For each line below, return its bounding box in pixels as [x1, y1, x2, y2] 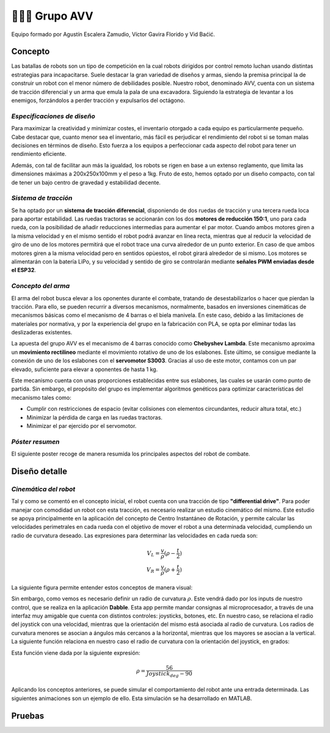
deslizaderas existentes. [11, 329, 73, 336]
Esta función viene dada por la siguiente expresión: [11, 649, 141, 657]
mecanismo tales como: [11, 394, 71, 401]
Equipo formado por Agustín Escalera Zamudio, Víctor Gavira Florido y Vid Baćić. [11, 31, 215, 38]
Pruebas [11, 710, 45, 721]
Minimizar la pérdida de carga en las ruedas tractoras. [26, 413, 163, 421]
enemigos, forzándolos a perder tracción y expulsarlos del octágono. [11, 97, 186, 104]
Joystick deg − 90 [146, 670, 193, 679]
